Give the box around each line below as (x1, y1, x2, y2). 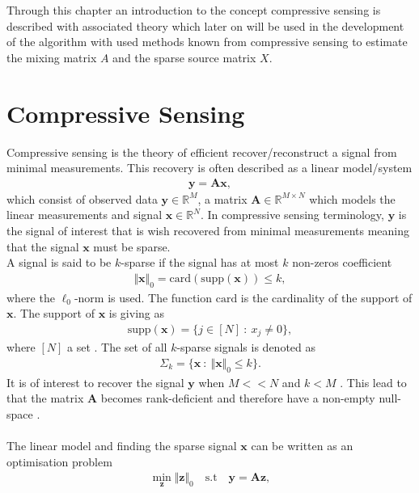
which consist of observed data (6, 190, 158, 207)
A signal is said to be (6, 254, 112, 271)
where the (6, 289, 55, 305)
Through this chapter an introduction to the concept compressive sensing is (6, 2, 381, 18)
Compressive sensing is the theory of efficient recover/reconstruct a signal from (6, 143, 397, 160)
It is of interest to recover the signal (6, 373, 184, 390)
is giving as (108, 305, 165, 322)
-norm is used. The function (74, 289, 213, 305)
